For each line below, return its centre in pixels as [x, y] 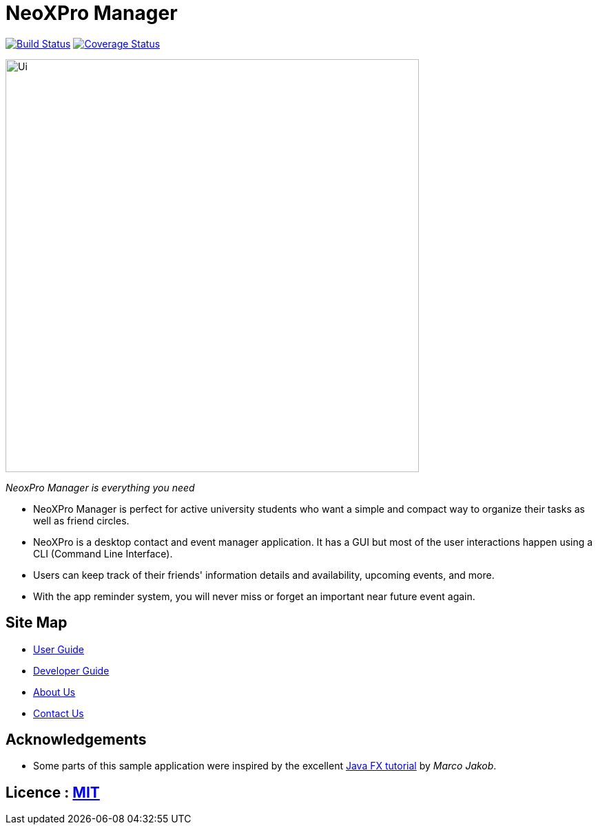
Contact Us [59, 713]
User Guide [59, 649]
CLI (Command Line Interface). [103, 553]
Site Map [37, 623]
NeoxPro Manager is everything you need [100, 487]
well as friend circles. [81, 520]
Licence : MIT [53, 792]
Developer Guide [71, 670]
